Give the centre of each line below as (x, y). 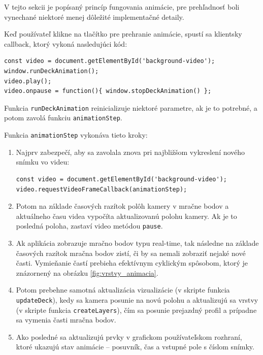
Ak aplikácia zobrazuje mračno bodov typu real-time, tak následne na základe (137, 243)
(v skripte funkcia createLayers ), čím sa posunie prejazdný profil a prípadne (136, 310)
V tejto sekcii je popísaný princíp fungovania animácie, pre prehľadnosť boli (122, 7)
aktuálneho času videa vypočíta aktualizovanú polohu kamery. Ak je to (126, 216)
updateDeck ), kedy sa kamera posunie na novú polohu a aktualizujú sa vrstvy (137, 299)
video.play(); (28, 81)
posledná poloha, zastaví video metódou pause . (89, 226)
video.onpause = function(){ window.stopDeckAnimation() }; (108, 91)
